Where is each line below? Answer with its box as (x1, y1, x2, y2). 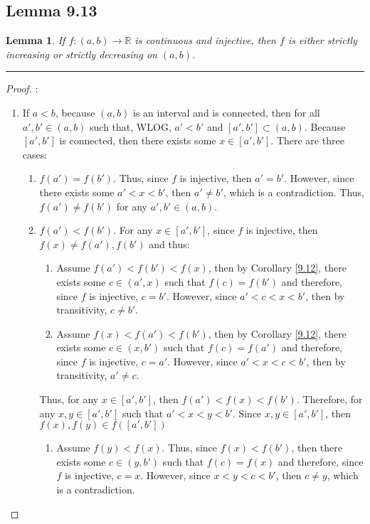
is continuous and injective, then (134, 33, 276, 48)
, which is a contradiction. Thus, (223, 184, 364, 199)
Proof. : (6, 81, 38, 96)
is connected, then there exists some (59, 133, 216, 148)
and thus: (149, 236, 190, 251)
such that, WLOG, (90, 119, 171, 134)
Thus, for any (39, 392, 99, 407)
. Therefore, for (296, 392, 363, 407)
